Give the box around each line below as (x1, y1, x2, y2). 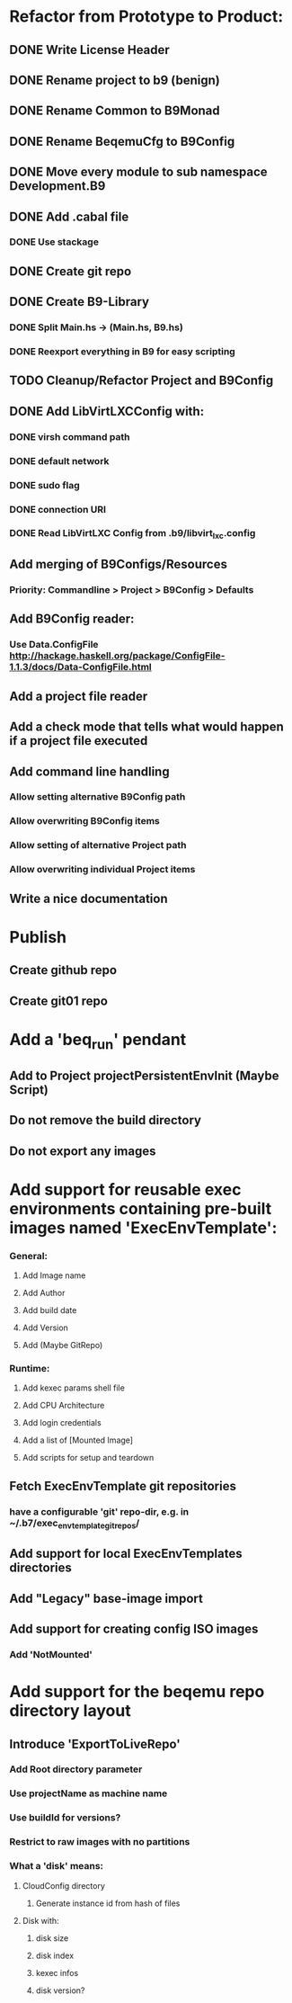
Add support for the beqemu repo (9, 1682, 265, 1702)
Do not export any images (9, 1143, 156, 1158)
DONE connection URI (9, 503, 106, 515)
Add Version (22, 1322, 69, 1333)
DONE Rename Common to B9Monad (9, 103, 220, 119)
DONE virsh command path (9, 430, 130, 443)
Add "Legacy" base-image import (9, 1590, 204, 1606)
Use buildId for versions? (9, 1811, 121, 1824)
